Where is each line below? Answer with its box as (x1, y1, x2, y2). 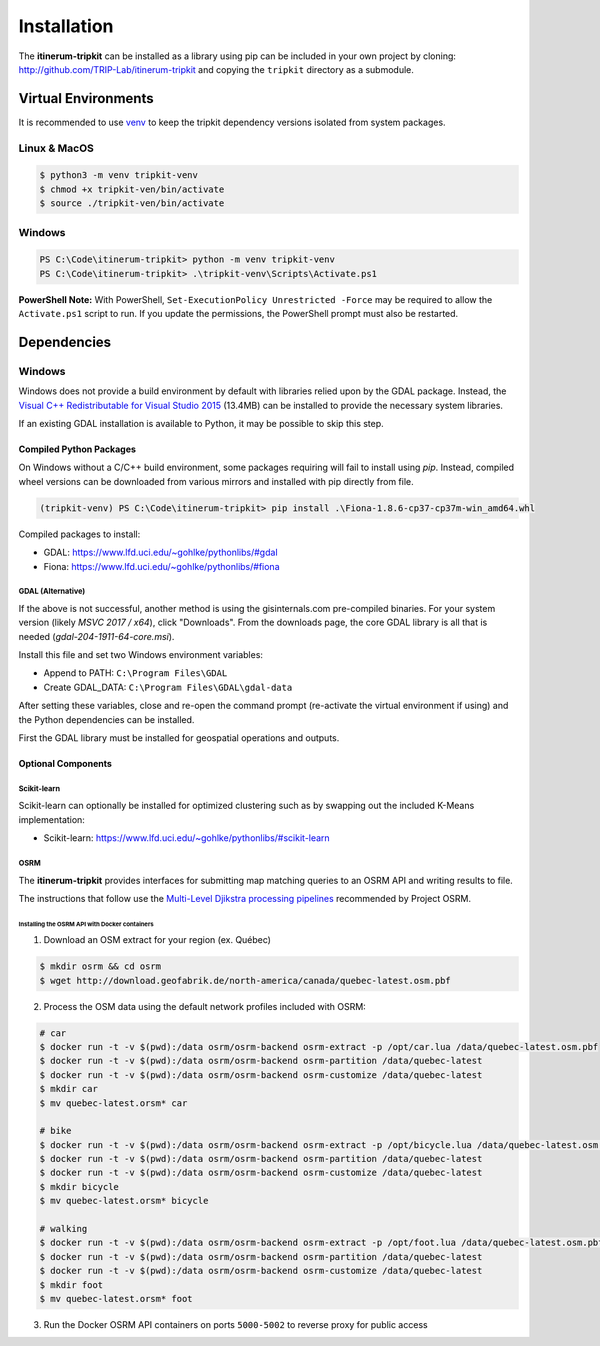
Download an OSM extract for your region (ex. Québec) (43, 934, 272, 946)
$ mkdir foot (39, 1279, 104, 1290)
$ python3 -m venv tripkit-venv (39, 170, 199, 181)
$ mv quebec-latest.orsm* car (39, 1097, 188, 1109)
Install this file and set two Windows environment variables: (18, 649, 264, 661)
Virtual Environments (18, 90, 154, 107)
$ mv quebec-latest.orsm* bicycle (39, 1195, 209, 1207)
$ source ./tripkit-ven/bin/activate (39, 198, 225, 209)
